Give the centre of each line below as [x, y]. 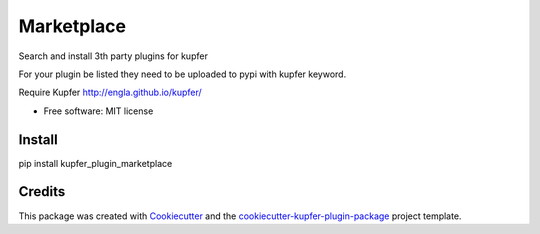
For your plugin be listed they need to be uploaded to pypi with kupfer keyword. [182, 74]
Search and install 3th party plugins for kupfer [113, 56]
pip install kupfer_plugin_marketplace [95, 163]
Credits [42, 191]
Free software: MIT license [98, 111]
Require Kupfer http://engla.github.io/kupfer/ [110, 92]
